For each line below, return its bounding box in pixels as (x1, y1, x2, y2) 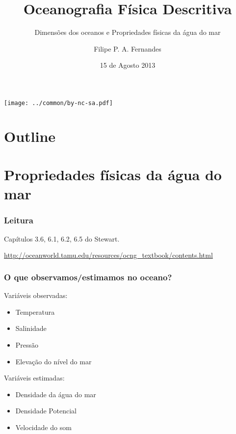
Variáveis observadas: (4, 290, 68, 300)
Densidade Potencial (15, 406, 77, 416)
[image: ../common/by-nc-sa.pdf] (4, 99, 113, 107)
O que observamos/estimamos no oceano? (4, 271, 172, 283)
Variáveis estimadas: (4, 373, 65, 383)
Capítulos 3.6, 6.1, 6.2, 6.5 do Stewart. (4, 233, 120, 244)
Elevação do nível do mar (15, 356, 92, 366)
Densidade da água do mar (15, 389, 96, 399)
